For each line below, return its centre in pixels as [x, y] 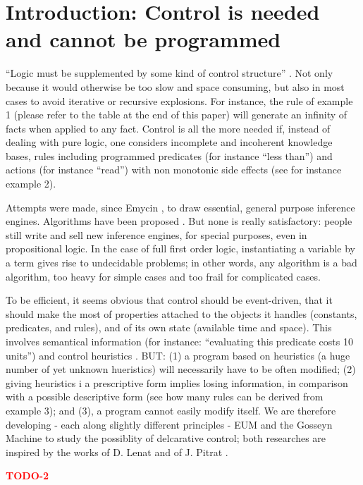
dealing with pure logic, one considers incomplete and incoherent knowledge [169, 142]
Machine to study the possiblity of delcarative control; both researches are [166, 438]
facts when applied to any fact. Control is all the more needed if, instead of [168, 128]
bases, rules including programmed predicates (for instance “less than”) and [169, 155]
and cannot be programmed [143, 39]
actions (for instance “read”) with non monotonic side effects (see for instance [174, 170]
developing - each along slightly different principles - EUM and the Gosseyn [169, 424]
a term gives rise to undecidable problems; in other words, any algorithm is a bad [181, 263]
